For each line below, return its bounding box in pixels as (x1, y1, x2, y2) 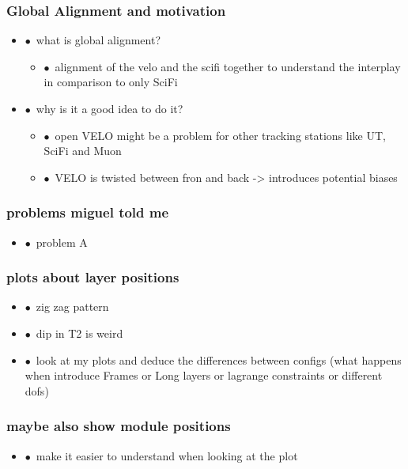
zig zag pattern (36, 298, 109, 315)
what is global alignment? (36, 32, 161, 48)
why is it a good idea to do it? (36, 100, 183, 116)
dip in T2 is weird (36, 325, 123, 341)
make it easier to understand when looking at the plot (36, 447, 298, 463)
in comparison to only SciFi (43, 74, 178, 90)
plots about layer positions (6, 267, 179, 287)
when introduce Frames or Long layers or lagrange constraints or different (25, 367, 383, 384)
